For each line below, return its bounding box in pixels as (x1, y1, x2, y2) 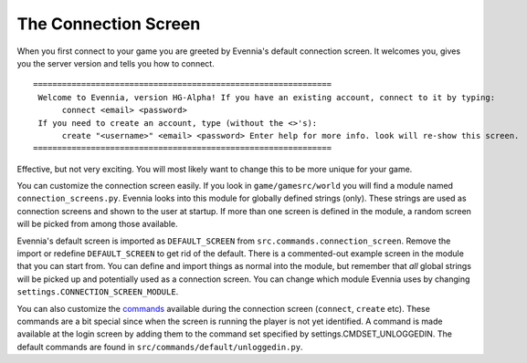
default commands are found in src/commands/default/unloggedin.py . (16, 341, 303, 352)
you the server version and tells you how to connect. (16, 57, 215, 68)
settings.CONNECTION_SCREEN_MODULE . (16, 286, 179, 297)
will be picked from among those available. (16, 219, 178, 230)
